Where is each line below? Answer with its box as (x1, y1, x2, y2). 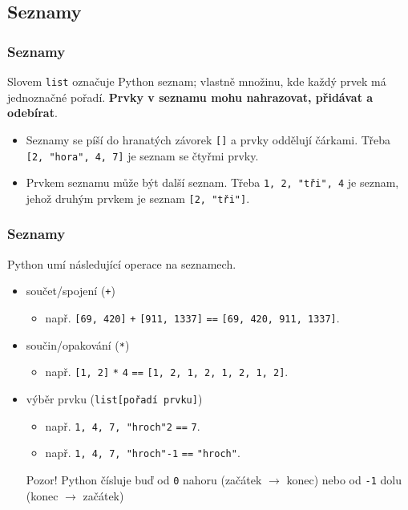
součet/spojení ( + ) (26, 282, 115, 299)
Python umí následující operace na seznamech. (7, 255, 236, 272)
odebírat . (7, 104, 58, 121)
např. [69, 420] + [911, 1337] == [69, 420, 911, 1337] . (45, 309, 340, 326)
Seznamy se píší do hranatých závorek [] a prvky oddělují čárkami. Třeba (26, 131, 391, 148)
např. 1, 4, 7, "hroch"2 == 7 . (45, 417, 200, 434)
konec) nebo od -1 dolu (286, 471, 402, 488)
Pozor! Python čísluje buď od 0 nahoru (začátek (26, 471, 262, 488)
